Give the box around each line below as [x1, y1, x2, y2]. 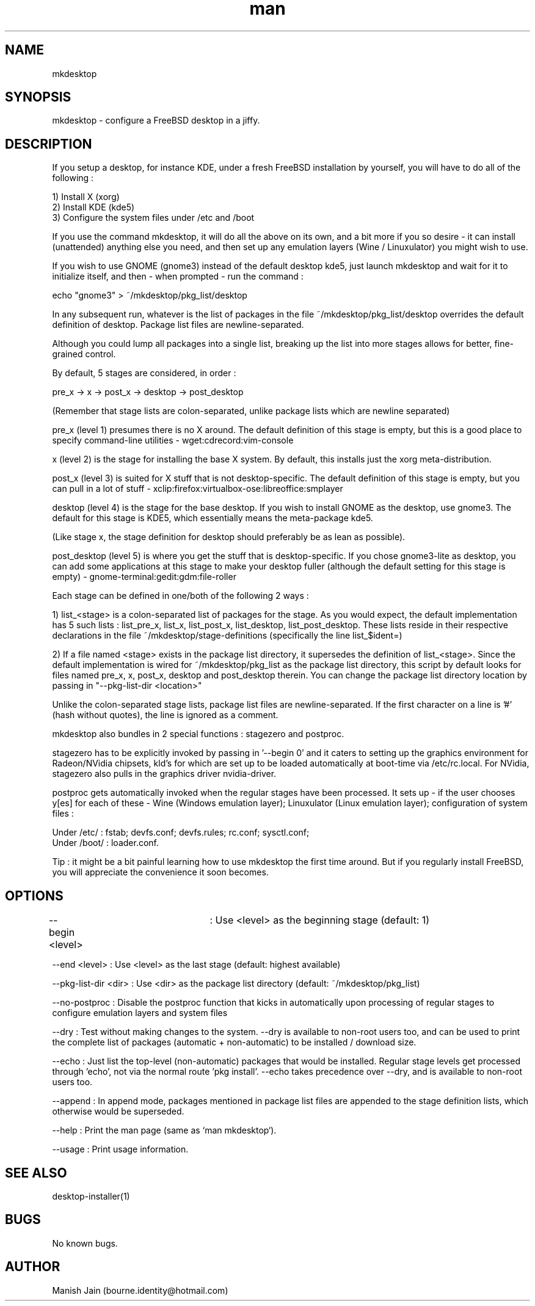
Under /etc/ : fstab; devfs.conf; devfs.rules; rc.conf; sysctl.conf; [52, 827, 310, 838]
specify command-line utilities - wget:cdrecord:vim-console [52, 435, 294, 446]
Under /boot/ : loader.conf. [52, 837, 159, 848]
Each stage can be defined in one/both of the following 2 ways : [52, 590, 309, 601]
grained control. [52, 349, 116, 360]
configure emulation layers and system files [52, 1007, 228, 1018]
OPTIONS [5, 888, 64, 903]
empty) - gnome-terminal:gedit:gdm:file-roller [52, 571, 236, 582]
